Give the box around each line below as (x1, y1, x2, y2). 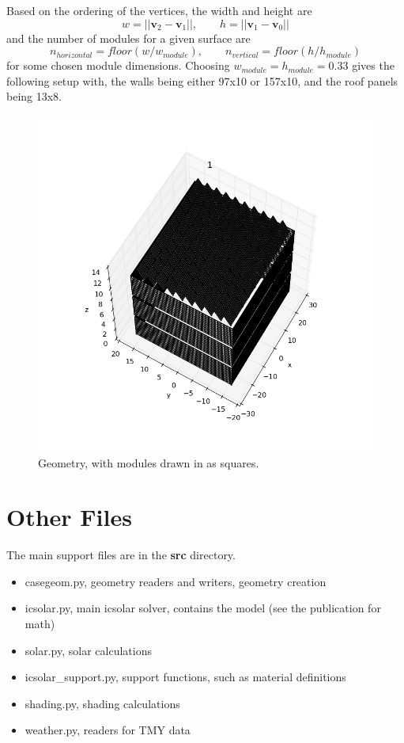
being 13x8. (6, 88, 62, 105)
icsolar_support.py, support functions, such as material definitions (25, 669, 346, 685)
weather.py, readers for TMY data (25, 722, 191, 738)
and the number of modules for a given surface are (6, 29, 251, 46)
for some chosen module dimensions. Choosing (6, 57, 230, 74)
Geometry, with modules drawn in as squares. (38, 454, 259, 471)
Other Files (6, 501, 132, 533)
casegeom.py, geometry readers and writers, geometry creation (25, 573, 327, 589)
